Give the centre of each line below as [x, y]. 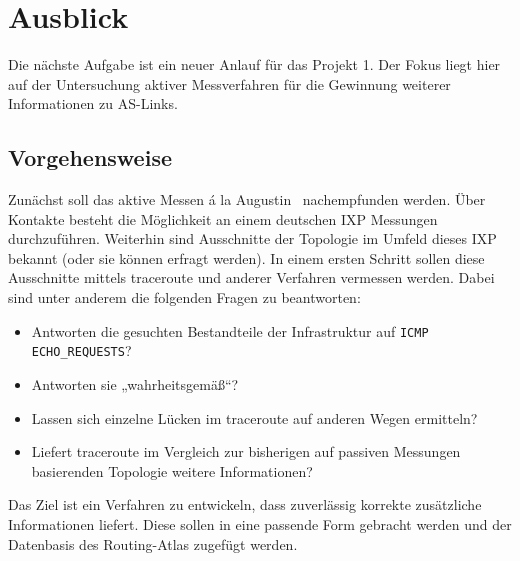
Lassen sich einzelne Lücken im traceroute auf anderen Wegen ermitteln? [254, 417]
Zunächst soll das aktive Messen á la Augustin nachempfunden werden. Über [247, 199]
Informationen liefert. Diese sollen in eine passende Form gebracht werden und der [260, 523]
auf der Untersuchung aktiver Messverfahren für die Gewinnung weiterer [229, 83]
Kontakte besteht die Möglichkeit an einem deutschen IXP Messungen [223, 218]
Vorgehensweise [90, 157]
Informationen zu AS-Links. [93, 103]
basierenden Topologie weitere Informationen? [172, 470]
